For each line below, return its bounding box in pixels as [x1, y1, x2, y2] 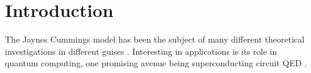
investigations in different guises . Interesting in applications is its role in [5, 44, 277, 57]
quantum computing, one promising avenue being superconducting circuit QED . [5, 57, 307, 69]
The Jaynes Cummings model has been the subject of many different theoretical [5, 33, 305, 46]
